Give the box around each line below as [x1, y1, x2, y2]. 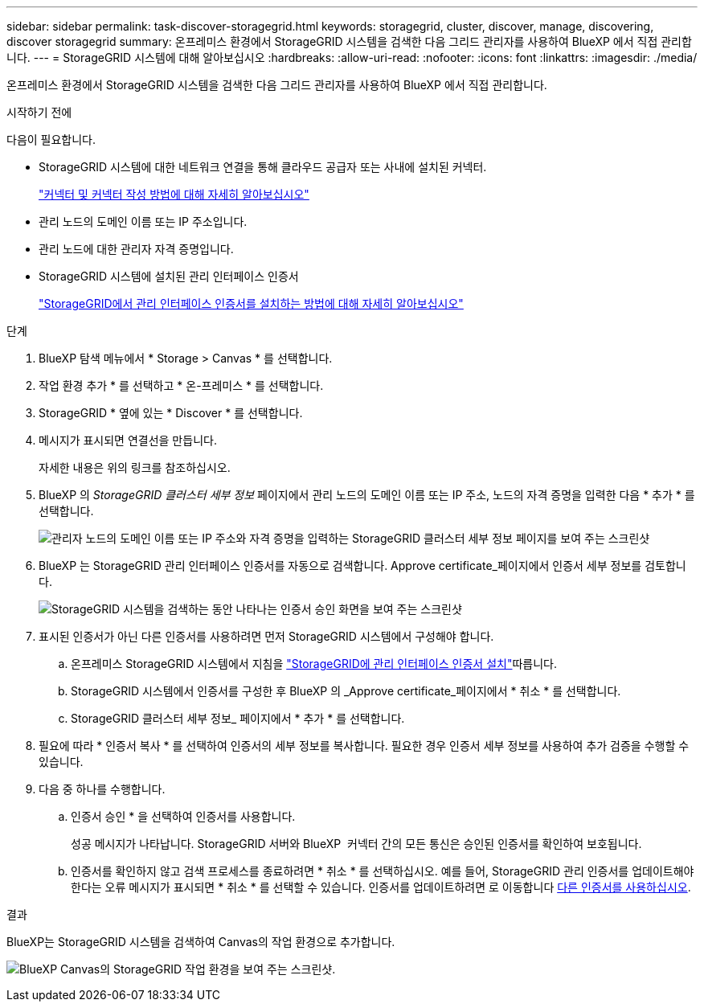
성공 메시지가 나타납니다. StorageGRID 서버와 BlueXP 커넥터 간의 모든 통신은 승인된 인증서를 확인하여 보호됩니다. [71, 837, 642, 850]
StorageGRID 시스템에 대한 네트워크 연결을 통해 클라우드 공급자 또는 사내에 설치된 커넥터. [39, 160, 487, 174]
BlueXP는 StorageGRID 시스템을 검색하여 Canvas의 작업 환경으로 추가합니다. [6, 935, 395, 949]
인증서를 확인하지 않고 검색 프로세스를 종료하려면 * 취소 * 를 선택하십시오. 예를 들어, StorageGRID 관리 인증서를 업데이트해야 [71, 864, 694, 878]
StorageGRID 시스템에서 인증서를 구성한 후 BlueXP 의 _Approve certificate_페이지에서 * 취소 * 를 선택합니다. [71, 684, 621, 698]
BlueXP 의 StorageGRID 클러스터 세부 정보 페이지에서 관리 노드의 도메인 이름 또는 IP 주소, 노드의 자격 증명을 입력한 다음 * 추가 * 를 [39, 488, 695, 502]
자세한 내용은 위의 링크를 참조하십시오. [39, 461, 231, 474]
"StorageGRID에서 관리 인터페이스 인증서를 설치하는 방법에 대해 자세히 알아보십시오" [39, 297, 464, 310]
